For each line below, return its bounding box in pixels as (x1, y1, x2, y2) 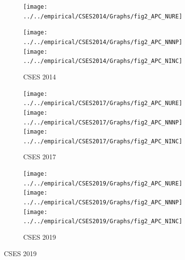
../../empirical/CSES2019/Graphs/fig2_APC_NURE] (23, 180, 183, 187)
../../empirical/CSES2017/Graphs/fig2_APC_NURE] (23, 100, 183, 107)
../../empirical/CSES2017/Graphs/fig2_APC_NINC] (23, 138, 183, 145)
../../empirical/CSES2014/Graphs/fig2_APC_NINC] (23, 58, 183, 65)
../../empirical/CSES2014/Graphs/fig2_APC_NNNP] (23, 38, 183, 46)
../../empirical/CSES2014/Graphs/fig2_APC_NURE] (23, 13, 183, 20)
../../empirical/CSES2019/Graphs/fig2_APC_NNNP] (23, 199, 183, 206)
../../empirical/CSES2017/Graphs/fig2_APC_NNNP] (23, 119, 183, 126)
